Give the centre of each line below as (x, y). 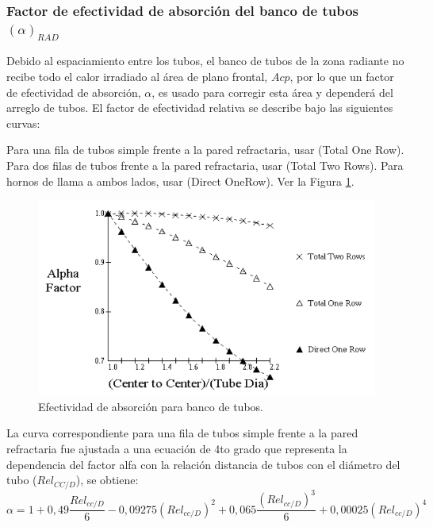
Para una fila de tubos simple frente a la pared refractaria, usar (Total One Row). (205, 150)
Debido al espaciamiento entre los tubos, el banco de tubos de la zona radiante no (205, 61)
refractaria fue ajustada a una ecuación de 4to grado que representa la (177, 449)
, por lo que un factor (342, 76)
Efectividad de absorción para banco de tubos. (151, 406)
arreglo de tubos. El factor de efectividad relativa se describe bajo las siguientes (200, 108)
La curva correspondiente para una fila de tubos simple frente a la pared (182, 433)
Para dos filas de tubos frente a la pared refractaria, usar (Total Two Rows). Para (205, 165)
